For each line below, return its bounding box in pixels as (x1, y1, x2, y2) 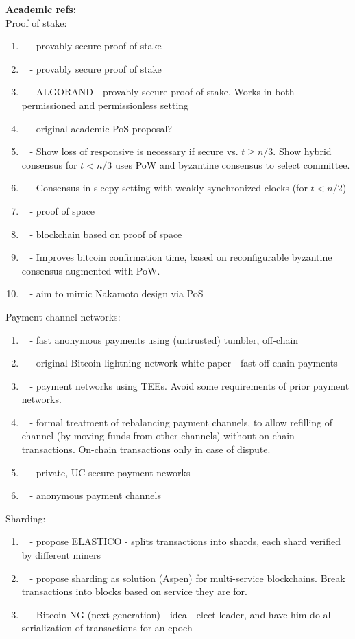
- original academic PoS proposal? (29, 121, 173, 135)
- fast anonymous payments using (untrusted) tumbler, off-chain (29, 332, 299, 347)
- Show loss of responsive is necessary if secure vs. (29, 144, 238, 159)
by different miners (21, 548, 101, 562)
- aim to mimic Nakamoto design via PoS (29, 286, 204, 301)
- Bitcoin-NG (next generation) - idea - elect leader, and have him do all (29, 607, 334, 621)
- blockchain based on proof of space (29, 226, 182, 241)
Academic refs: (5, 2, 77, 16)
